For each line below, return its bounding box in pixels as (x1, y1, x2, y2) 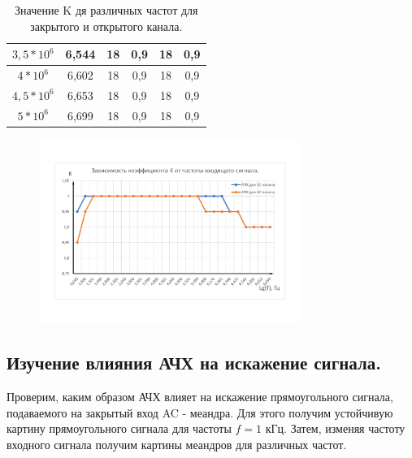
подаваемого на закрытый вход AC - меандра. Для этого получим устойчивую (7, 404, 393, 421)
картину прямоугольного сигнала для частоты (7, 420, 232, 437)
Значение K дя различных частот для (15, 2, 198, 18)
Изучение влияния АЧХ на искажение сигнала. (7, 350, 381, 375)
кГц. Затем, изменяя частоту (265, 420, 405, 437)
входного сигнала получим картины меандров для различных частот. (7, 435, 347, 452)
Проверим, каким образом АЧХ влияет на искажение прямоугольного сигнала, (7, 388, 393, 405)
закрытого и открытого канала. (30, 17, 183, 34)
